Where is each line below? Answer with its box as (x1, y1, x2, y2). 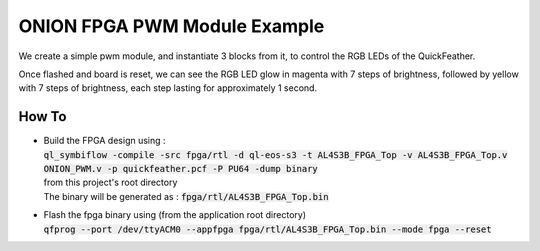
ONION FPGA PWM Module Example (18, 15, 325, 37)
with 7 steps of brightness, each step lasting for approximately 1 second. (18, 82, 318, 94)
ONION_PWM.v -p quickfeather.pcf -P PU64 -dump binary (43, 163, 319, 175)
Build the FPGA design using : (43, 135, 166, 147)
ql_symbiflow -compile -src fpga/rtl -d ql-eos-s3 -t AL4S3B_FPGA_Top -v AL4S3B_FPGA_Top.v (43, 149, 508, 160)
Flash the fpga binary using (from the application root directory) (43, 209, 307, 221)
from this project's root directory (43, 176, 178, 189)
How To (18, 108, 67, 125)
